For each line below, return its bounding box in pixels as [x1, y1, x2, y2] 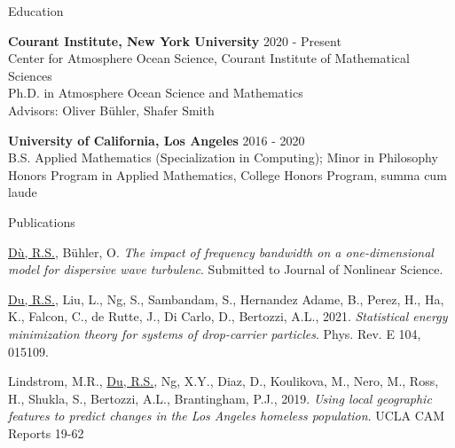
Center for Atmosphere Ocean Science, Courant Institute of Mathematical [8, 49, 410, 67]
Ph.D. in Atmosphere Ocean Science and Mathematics [8, 83, 303, 102]
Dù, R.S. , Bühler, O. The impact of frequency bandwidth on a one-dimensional [8, 242, 434, 261]
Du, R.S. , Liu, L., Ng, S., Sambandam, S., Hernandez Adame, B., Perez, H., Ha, [8, 289, 444, 308]
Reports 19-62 [8, 423, 84, 442]
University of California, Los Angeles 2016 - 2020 [8, 130, 305, 149]
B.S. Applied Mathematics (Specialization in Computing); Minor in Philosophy [8, 148, 438, 167]
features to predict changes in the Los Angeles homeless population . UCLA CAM [8, 406, 445, 425]
